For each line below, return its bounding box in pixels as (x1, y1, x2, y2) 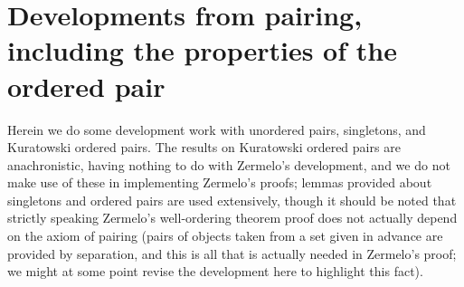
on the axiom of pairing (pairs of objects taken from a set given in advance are (7, 226, 443, 245)
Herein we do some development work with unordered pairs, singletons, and (7, 120, 426, 139)
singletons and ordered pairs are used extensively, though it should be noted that (7, 190, 457, 209)
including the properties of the (7, 32, 397, 69)
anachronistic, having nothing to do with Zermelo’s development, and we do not (7, 155, 450, 174)
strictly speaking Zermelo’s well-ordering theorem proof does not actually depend (7, 208, 458, 227)
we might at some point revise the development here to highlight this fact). (7, 262, 423, 281)
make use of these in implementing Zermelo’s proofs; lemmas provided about (7, 173, 432, 192)
